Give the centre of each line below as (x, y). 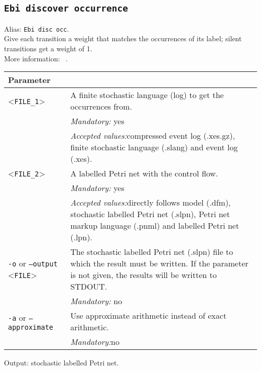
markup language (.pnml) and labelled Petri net (155, 226)
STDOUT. (89, 287)
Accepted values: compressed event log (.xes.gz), (153, 136)
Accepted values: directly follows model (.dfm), (151, 203)
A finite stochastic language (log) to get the (147, 95)
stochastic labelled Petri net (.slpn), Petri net (150, 214)
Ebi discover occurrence (66, 9)
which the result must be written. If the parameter (159, 263)
